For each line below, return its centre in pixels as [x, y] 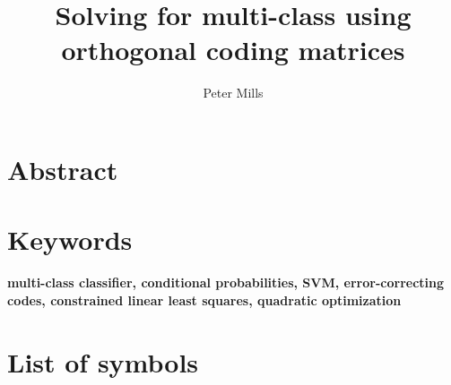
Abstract [63, 169]
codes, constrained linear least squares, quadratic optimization [204, 299]
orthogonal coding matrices [233, 50]
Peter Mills [233, 93]
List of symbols [103, 361]
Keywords [70, 240]
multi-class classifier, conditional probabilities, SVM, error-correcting [226, 282]
